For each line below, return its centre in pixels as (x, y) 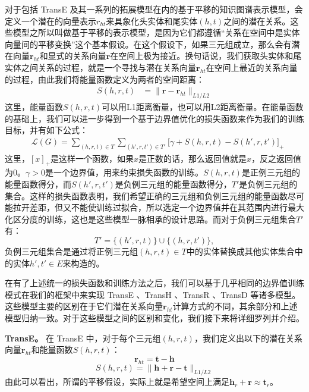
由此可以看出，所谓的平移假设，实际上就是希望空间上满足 (117, 382)
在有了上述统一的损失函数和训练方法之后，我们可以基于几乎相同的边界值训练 (154, 283)
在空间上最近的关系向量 (252, 67)
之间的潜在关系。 (257, 21)
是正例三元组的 (271, 172)
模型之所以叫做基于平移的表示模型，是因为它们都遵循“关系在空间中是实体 (156, 32)
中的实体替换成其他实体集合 (240, 251)
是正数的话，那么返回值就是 (193, 158)
